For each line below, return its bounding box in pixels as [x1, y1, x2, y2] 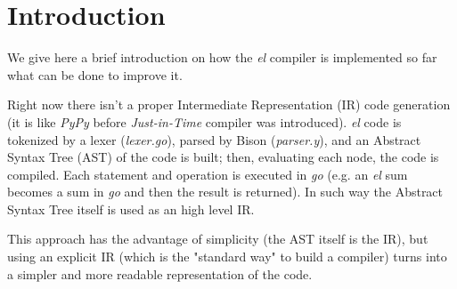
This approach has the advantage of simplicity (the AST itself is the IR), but [7, 229, 428, 248]
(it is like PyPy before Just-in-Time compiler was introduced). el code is [7, 112, 402, 131]
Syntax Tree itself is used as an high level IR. [7, 199, 255, 218]
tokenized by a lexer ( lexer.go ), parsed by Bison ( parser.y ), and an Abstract [7, 130, 421, 149]
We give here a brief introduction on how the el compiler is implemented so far [7, 48, 437, 67]
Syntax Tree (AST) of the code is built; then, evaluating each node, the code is [7, 148, 439, 166]
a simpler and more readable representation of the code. [7, 264, 313, 283]
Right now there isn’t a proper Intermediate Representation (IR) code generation [7, 95, 451, 114]
